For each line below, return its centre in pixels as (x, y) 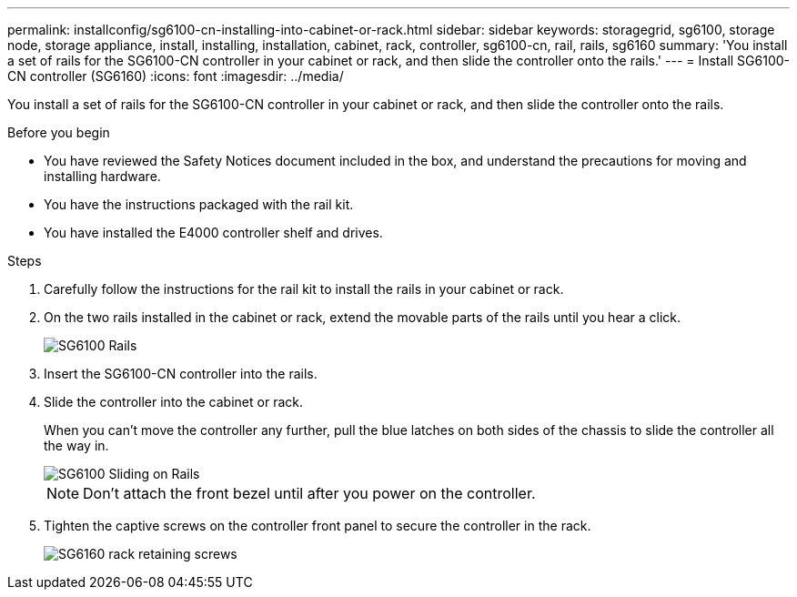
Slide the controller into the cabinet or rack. (173, 402)
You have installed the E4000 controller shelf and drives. (213, 233)
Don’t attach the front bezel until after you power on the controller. (309, 493)
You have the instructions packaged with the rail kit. (199, 204)
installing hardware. (102, 176)
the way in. (76, 445)
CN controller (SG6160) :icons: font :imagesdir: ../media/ (176, 76)
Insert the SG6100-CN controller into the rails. (181, 374)
